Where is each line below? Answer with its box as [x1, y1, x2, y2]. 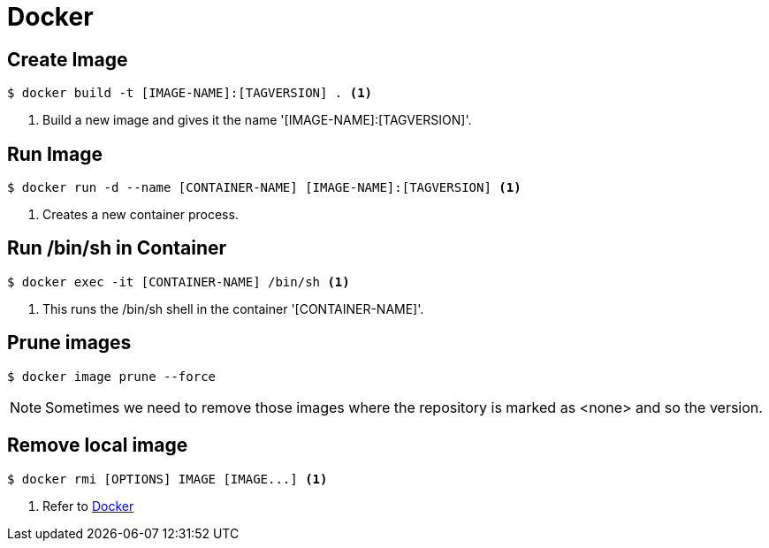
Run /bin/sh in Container [7, 237, 227, 260]
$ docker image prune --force [7, 369, 217, 384]
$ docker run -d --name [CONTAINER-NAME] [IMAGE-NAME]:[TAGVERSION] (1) [7, 180, 522, 195]
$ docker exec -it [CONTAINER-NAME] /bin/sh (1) [7, 274, 350, 289]
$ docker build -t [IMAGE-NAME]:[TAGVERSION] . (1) [7, 86, 373, 101]
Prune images [7, 331, 132, 354]
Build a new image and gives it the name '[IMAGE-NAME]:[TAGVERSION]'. [42, 112, 472, 128]
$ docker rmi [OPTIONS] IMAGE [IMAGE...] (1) [7, 471, 328, 486]
